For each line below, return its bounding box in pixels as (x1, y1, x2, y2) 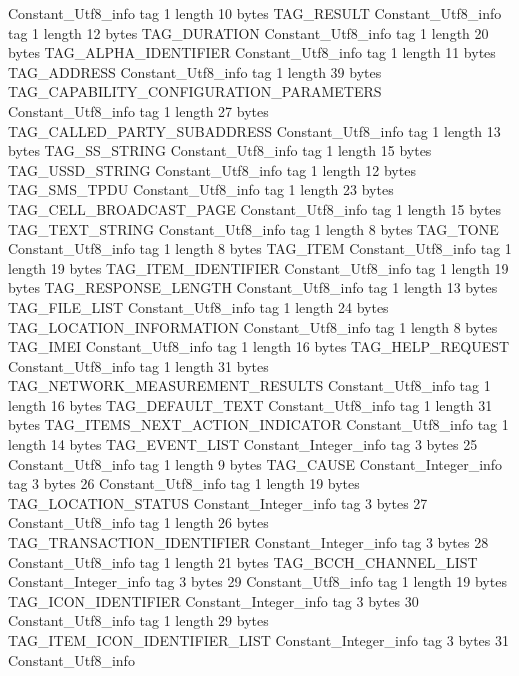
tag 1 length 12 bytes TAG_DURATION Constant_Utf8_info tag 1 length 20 (8, 22, 489, 43)
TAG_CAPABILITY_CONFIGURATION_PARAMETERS (8, 81, 382, 102)
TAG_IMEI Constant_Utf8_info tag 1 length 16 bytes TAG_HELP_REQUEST (8, 336, 510, 357)
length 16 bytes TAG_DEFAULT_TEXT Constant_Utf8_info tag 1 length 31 (8, 394, 493, 415)
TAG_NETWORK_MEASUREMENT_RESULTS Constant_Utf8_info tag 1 (8, 375, 491, 396)
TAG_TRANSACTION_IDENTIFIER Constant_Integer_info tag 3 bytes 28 (8, 532, 489, 553)
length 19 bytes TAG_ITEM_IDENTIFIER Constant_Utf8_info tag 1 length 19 (8, 257, 509, 278)
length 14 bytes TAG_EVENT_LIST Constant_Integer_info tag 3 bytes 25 (8, 434, 478, 455)
